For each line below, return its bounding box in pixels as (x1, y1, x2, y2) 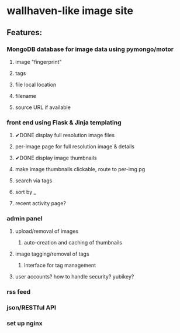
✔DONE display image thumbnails (15, 154, 97, 162)
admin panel (6, 215, 43, 223)
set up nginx (6, 320, 43, 328)
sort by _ (15, 189, 37, 196)
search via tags (15, 177, 53, 184)
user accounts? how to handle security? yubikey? (15, 273, 134, 280)
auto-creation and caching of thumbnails (23, 239, 122, 246)
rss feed (6, 288, 31, 296)
